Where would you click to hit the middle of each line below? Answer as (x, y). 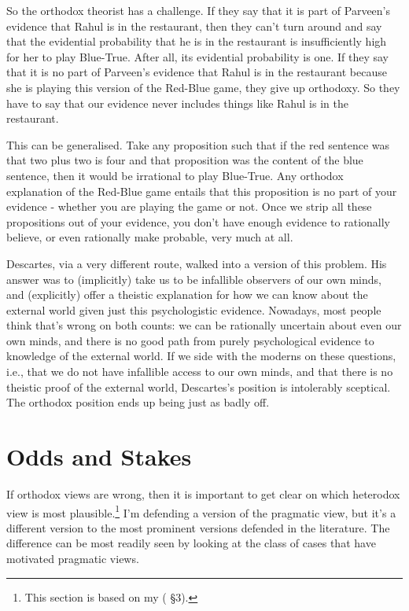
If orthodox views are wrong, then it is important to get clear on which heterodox (203, 493)
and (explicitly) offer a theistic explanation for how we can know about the (187, 294)
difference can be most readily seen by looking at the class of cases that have (191, 543)
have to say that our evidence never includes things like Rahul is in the (177, 103)
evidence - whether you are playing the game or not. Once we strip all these (189, 206)
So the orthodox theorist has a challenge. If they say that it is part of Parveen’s (199, 10)
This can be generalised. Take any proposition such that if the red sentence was (198, 144)
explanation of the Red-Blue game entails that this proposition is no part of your (202, 191)
